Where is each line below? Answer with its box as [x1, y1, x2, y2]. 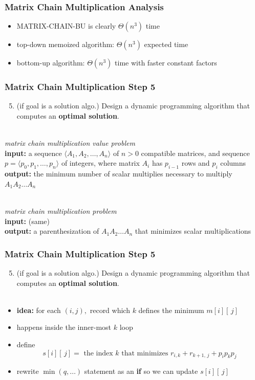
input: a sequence [5, 147, 62, 158]
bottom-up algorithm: [16, 57, 85, 68]
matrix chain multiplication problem [5, 205, 117, 216]
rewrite [16, 366, 39, 376]
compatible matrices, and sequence [141, 147, 250, 158]
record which [90, 304, 130, 315]
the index [83, 349, 113, 357]
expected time [144, 39, 188, 50]
